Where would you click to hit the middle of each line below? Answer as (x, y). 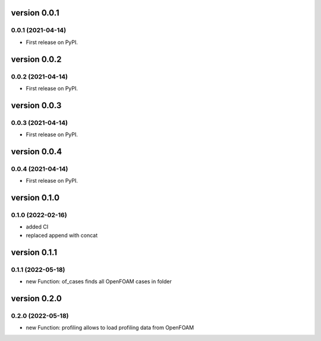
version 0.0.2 (36, 59)
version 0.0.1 (35, 13)
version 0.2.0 (36, 298)
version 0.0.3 (36, 105)
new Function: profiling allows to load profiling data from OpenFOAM (110, 328)
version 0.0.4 (37, 151)
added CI (37, 227)
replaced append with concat (62, 235)
